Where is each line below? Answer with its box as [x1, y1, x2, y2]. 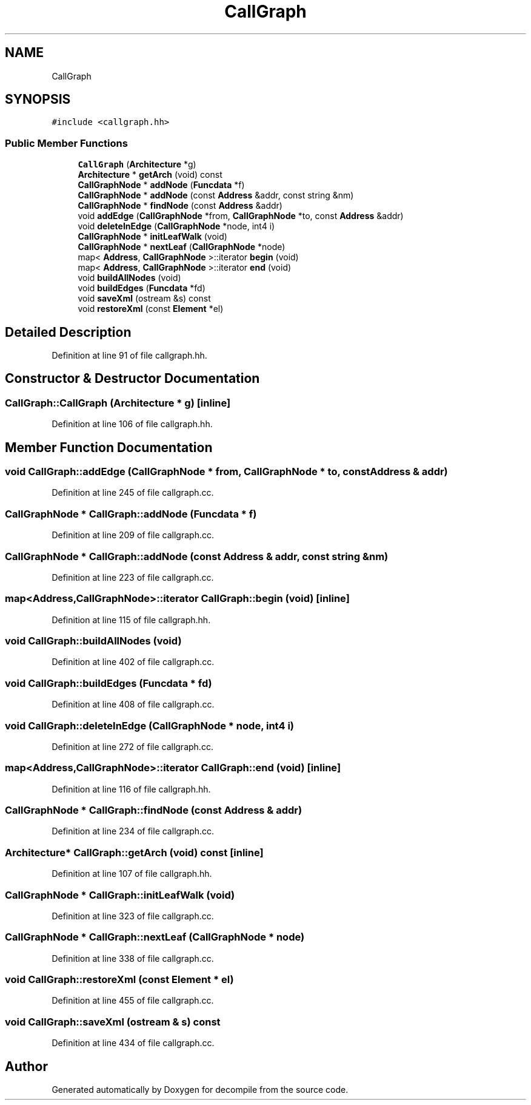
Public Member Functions [5, 137, 128, 149]
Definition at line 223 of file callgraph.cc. [52, 572, 214, 583]
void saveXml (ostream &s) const [78, 293, 211, 304]
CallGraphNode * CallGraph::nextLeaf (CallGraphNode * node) [5, 931, 305, 944]
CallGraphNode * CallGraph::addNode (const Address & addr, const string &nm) [5, 550, 389, 563]
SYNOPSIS [5, 92, 71, 107]
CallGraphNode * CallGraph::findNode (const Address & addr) [5, 804, 302, 817]
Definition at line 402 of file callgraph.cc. [52, 657, 215, 667]
